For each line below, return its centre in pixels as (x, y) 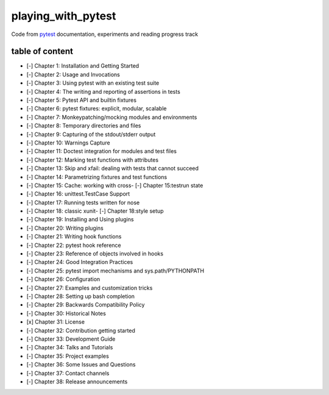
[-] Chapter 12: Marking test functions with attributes (92, 160)
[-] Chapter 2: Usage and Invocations (73, 74)
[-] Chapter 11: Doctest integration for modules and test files (101, 151)
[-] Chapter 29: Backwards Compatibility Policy (86, 305)
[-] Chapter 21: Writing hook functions (74, 237)
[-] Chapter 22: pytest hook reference (74, 245)
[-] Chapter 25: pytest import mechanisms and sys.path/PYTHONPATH (115, 271)
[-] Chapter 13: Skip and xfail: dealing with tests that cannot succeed (113, 168)
